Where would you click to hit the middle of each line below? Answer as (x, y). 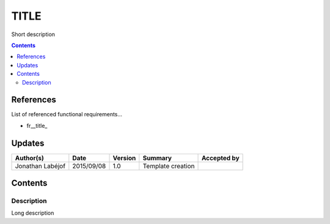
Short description (33, 34)
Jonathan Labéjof (40, 166)
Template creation (169, 166)
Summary (157, 158)
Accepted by (220, 158)
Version (124, 158)
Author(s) (29, 158)
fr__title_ (37, 125)
